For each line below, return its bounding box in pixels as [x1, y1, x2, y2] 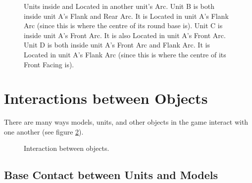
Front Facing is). [24, 59, 74, 69]
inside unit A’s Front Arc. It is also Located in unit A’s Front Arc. [24, 30, 226, 40]
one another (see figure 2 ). [4, 126, 84, 137]
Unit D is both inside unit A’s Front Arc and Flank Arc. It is [24, 40, 210, 50]
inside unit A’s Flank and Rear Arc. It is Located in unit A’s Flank [24, 10, 229, 21]
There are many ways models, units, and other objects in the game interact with [4, 117, 249, 127]
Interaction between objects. [24, 143, 109, 153]
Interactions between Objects [4, 88, 208, 108]
